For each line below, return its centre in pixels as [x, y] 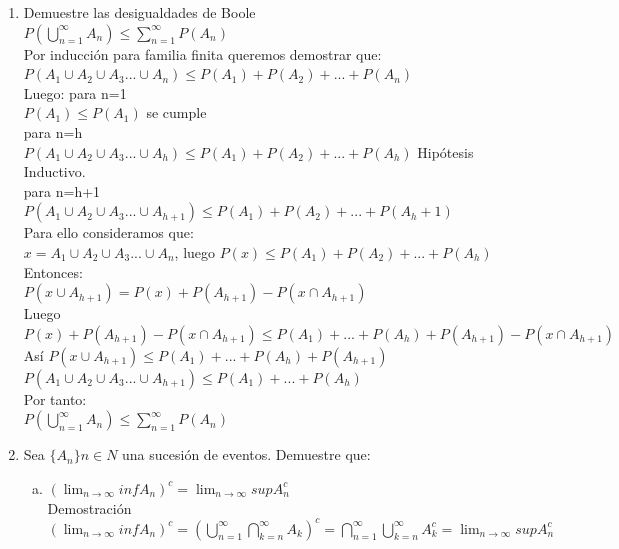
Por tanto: [55, 398]
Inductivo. [54, 171]
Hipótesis [445, 151]
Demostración [89, 507]
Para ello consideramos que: [108, 232]
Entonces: [53, 271]
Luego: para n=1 [75, 92]
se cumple [176, 112]
